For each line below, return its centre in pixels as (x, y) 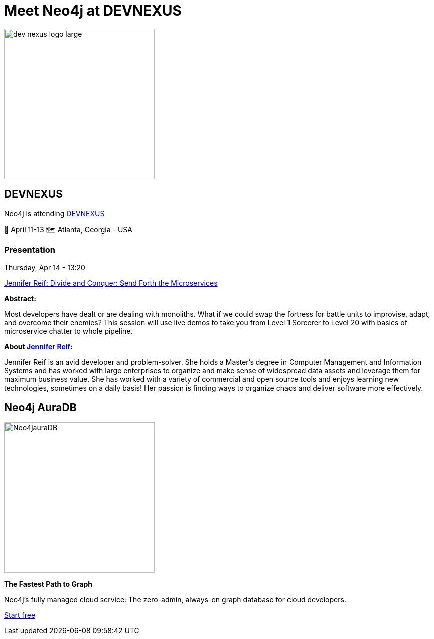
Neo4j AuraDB (40, 407)
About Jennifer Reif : (38, 347)
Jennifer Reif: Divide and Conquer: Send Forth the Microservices (111, 283)
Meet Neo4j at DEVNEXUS (93, 11)
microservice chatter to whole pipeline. (68, 331)
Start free (20, 615)
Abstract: (20, 299)
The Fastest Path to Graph (48, 584)
